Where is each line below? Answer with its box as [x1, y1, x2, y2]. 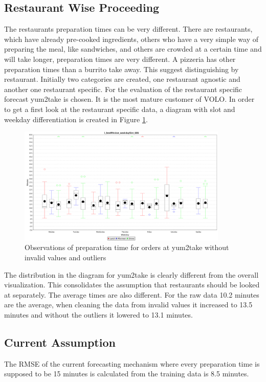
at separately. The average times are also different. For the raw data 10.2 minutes [4, 289, 259, 300]
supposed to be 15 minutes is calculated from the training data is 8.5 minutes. [4, 368, 249, 379]
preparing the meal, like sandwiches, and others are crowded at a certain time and [4, 43, 262, 54]
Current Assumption [4, 334, 116, 350]
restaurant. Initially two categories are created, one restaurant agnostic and [4, 74, 240, 84]
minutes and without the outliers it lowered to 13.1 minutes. [4, 309, 193, 320]
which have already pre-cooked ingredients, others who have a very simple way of [4, 33, 258, 44]
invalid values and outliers [25, 252, 106, 262]
